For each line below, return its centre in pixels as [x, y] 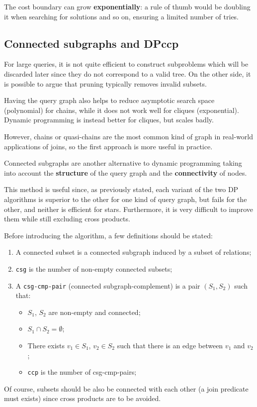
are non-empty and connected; [94, 312]
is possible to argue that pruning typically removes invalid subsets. [105, 83]
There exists [46, 345]
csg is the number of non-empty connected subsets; [94, 268]
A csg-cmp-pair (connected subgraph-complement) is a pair [108, 285]
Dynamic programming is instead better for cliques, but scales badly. [109, 120]
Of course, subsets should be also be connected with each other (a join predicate [126, 388]
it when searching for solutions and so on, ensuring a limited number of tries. [122, 16]
